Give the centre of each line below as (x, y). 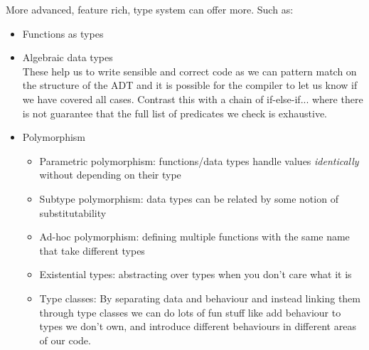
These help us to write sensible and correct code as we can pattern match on (189, 71)
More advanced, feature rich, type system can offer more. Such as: (150, 9)
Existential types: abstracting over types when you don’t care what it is (196, 274)
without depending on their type (110, 175)
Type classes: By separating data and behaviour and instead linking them (200, 298)
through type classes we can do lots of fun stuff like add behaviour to (190, 312)
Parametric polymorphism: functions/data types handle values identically (199, 160)
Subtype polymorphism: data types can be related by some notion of (189, 198)
